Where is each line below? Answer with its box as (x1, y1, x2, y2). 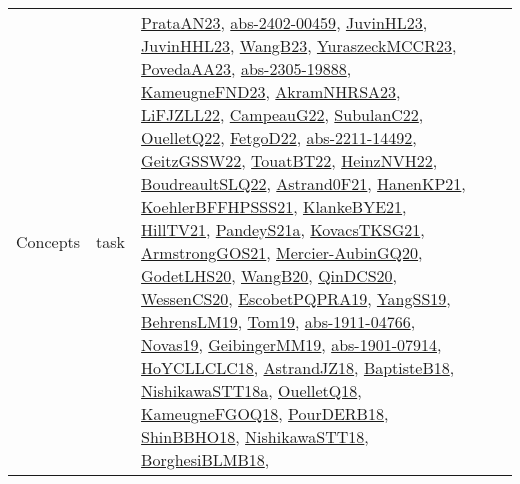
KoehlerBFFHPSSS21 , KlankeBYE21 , (141, 195, 407, 218)
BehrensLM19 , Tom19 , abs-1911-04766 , (141, 310, 416, 333)
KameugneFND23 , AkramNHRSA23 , (141, 80, 401, 103)
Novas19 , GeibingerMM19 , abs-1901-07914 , (141, 333, 442, 356)
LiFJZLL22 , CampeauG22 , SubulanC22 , (141, 103, 424, 126)
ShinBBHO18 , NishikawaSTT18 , (141, 425, 369, 448)
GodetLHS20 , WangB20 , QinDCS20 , (141, 264, 398, 287)
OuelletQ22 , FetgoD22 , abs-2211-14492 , (141, 126, 417, 149)
